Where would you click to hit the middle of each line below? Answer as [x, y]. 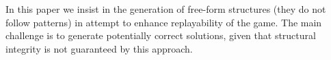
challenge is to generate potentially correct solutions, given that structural [161, 35]
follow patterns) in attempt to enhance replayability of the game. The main [164, 22]
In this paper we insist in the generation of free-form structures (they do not [166, 9]
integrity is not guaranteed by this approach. [99, 48]
